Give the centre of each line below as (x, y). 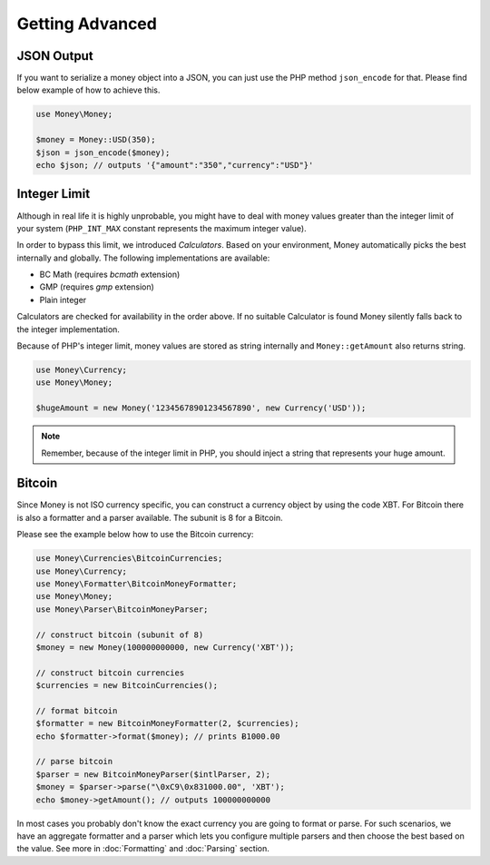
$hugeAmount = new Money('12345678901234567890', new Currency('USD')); (201, 408)
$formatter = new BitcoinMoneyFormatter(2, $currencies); (167, 723)
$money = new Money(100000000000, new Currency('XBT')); (165, 647)
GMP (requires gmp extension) (97, 287)
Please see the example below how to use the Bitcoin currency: (135, 535)
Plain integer (63, 300)
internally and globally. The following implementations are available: (143, 258)
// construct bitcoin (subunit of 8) (120, 634)
